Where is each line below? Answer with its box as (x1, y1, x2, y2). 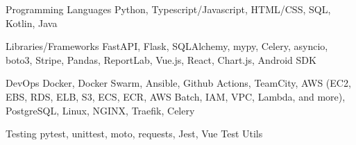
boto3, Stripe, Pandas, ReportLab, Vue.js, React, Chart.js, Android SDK (6, 52, 316, 67)
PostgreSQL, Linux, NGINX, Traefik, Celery (6, 103, 195, 117)
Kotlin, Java (6, 15, 58, 30)
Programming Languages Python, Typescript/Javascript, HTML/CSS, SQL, (6, 2, 331, 16)
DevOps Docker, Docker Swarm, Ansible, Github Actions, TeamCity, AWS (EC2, (6, 76, 351, 90)
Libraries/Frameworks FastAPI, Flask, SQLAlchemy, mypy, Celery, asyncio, (6, 39, 328, 53)
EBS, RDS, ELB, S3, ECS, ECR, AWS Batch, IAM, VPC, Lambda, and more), (6, 89, 346, 103)
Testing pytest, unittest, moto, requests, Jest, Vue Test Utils (6, 126, 263, 141)
